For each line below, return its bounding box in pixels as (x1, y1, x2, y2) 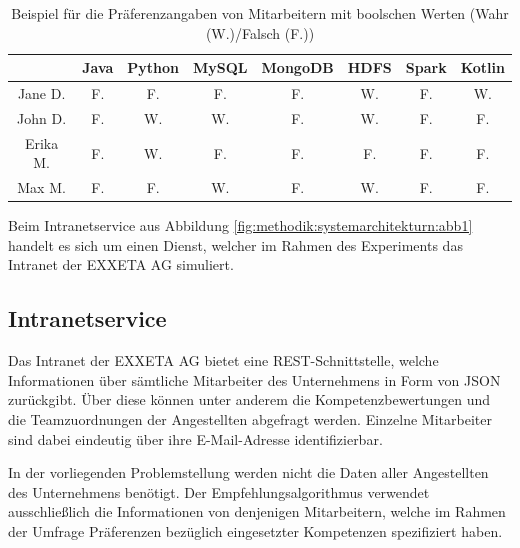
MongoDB (261, 57, 334, 78)
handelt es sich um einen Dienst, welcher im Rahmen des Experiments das (8, 234, 463, 255)
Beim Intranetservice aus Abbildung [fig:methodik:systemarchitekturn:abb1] (8, 215, 473, 236)
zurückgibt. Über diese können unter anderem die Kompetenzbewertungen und (8, 389, 491, 410)
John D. (17, 107, 67, 128)
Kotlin (460, 57, 505, 78)
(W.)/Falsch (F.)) (205, 22, 315, 43)
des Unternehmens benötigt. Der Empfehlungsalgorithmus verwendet (8, 481, 430, 502)
